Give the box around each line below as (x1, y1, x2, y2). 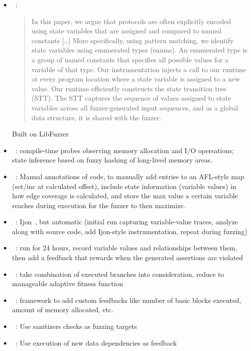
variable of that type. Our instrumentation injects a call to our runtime (31, 64, 246, 74)
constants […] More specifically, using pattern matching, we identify (31, 35, 234, 45)
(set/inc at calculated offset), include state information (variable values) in (12, 181, 236, 191)
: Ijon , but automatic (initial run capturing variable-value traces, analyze (15, 216, 238, 227)
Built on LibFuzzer (12, 129, 69, 139)
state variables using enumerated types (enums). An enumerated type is (31, 45, 248, 55)
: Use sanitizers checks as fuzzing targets (15, 321, 137, 331)
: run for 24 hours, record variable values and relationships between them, (15, 243, 237, 253)
